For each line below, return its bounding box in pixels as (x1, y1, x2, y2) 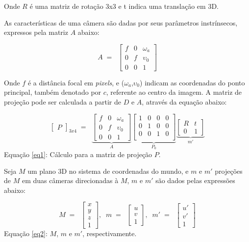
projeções (215, 165, 243, 176)
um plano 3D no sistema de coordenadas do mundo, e (27, 165, 189, 176)
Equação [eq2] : (4, 228, 48, 239)
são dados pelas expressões (155, 175, 235, 186)
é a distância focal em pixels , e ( (27, 77, 124, 87)
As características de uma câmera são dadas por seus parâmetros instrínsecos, (4, 17, 238, 27)
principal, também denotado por (4, 87, 101, 97)
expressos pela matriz (4, 27, 68, 37)
